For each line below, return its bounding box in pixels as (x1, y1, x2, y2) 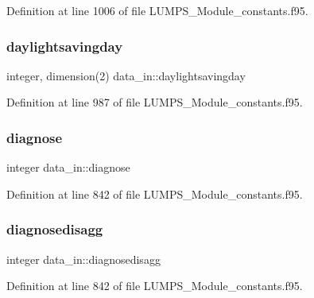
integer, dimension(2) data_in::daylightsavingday (6, 67, 246, 83)
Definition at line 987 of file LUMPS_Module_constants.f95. (6, 94, 303, 110)
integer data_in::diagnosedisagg (6, 250, 161, 267)
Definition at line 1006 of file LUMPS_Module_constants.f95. (6, 2, 308, 18)
